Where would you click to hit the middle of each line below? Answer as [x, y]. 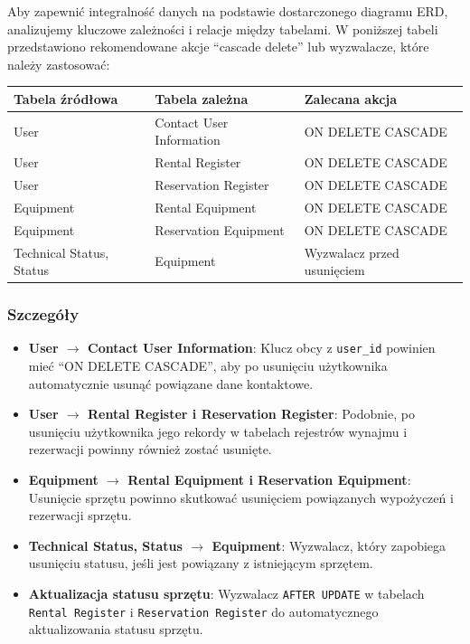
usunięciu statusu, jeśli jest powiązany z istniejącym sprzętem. [201, 563]
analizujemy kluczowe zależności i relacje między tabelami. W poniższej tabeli [223, 28]
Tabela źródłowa [66, 98]
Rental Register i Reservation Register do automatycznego [203, 611]
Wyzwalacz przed [352, 252]
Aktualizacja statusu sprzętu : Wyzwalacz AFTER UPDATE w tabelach [226, 594]
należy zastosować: [59, 64]
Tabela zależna [202, 98]
